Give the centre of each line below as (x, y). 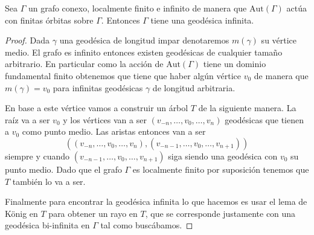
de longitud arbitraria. (194, 87)
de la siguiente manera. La (247, 108)
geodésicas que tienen (264, 119)
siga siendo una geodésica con (223, 156)
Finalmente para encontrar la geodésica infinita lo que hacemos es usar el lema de (156, 201)
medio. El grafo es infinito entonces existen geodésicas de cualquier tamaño (144, 52)
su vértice (279, 40)
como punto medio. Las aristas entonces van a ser (114, 131)
